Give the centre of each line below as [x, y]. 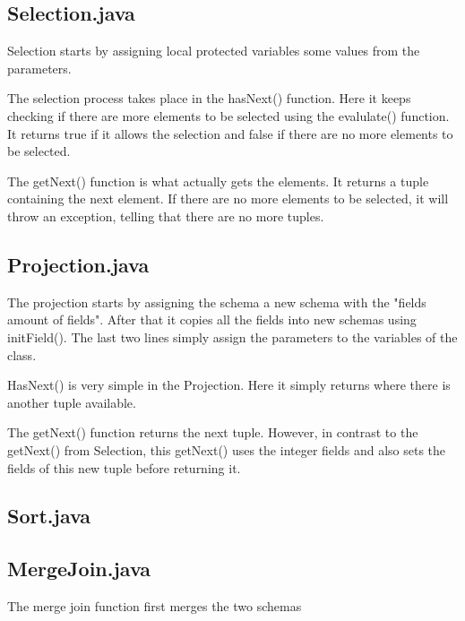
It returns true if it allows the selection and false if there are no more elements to [230, 133]
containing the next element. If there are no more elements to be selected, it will [228, 198]
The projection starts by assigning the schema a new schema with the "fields [217, 302]
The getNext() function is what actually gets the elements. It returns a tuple [218, 181]
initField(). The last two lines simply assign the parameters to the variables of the [232, 336]
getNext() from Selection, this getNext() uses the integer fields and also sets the [227, 449]
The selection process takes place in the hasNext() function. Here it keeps [209, 98]
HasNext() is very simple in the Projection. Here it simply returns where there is [229, 385]
